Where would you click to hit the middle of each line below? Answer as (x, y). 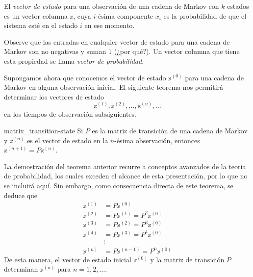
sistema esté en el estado (41, 25)
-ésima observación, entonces (157, 140)
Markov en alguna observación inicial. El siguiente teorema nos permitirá (114, 87)
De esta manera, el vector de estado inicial (68, 259)
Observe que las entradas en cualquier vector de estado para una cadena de (117, 41)
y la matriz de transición (187, 259)
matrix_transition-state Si (44, 130)
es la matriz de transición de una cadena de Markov (170, 130)
